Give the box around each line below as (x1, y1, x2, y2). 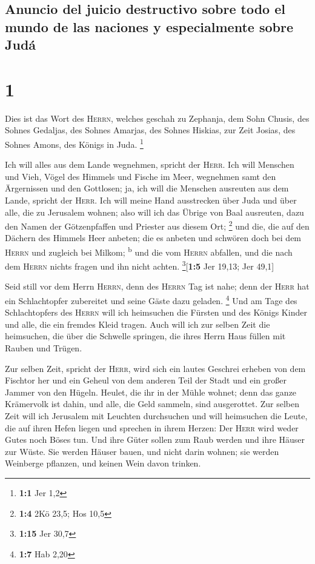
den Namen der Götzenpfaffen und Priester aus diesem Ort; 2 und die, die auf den (5, 218, 310, 232)
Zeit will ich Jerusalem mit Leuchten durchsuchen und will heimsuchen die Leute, (5, 410, 308, 422)
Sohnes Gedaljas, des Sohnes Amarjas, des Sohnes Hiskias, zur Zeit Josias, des (5, 124, 296, 136)
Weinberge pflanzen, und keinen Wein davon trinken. (5, 457, 201, 469)
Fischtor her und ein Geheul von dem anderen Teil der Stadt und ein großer (5, 374, 287, 387)
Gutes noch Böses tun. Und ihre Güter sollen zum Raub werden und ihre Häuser (5, 433, 305, 446)
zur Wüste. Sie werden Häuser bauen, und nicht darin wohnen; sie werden (5, 445, 279, 457)
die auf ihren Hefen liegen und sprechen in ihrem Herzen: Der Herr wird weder (5, 421, 299, 434)
